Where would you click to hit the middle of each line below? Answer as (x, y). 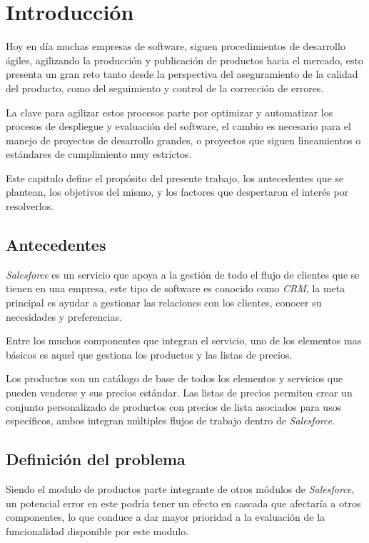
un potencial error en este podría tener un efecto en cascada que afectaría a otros (183, 503)
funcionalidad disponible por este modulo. (97, 530)
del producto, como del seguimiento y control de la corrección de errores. (165, 88)
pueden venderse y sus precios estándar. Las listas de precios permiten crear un (179, 393)
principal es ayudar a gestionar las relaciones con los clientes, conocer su (164, 303)
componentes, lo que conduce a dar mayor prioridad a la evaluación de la (166, 517)
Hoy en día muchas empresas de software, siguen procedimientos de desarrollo (176, 46)
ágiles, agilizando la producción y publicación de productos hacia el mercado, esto (184, 60)
